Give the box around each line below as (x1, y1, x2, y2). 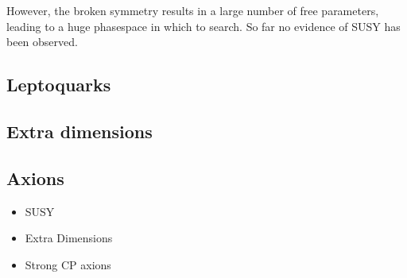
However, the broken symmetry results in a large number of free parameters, (6, 2, 379, 18)
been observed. (6, 33, 78, 50)
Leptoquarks (6, 72, 111, 97)
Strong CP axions (25, 256, 111, 272)
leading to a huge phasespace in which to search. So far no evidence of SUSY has (6, 17, 401, 34)
